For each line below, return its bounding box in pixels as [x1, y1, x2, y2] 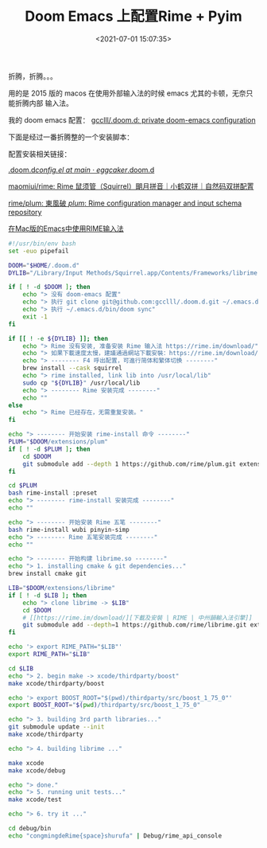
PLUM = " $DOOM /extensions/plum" [8, 438, 109, 446]
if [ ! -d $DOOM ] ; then [8, 283, 91, 291]
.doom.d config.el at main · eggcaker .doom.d [8, 165, 155, 174]
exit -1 [22, 312, 48, 321]
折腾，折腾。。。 [8, 71, 57, 80]
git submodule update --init [8, 723, 105, 731]
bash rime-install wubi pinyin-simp [8, 526, 130, 533]
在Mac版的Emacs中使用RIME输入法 [8, 224, 125, 233]
